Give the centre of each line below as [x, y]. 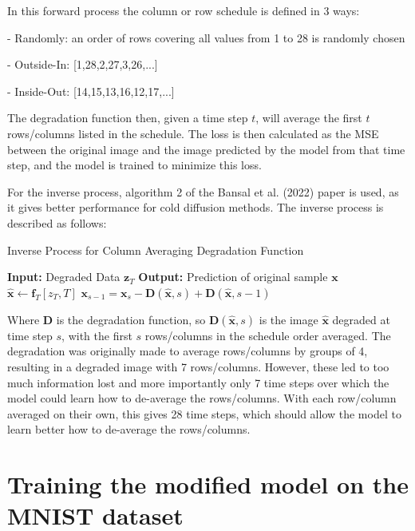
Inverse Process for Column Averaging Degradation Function [156, 250]
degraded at [361, 319]
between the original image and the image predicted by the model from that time [206, 149]
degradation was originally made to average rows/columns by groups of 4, [188, 351]
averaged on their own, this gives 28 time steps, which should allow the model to [204, 413]
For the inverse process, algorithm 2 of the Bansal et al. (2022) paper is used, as [203, 191]
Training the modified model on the [208, 484]
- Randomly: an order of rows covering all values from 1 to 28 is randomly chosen [206, 37]
